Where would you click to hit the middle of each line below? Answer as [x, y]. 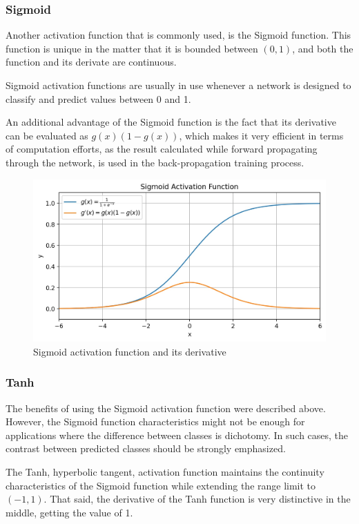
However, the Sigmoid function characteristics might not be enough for [155, 421]
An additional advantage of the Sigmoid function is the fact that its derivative [171, 122]
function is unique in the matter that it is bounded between [132, 48]
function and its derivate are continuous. [91, 62]
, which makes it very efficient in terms [261, 135]
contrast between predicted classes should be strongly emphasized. [146, 448]
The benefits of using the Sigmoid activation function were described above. [166, 408]
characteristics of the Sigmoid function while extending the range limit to [161, 485]
